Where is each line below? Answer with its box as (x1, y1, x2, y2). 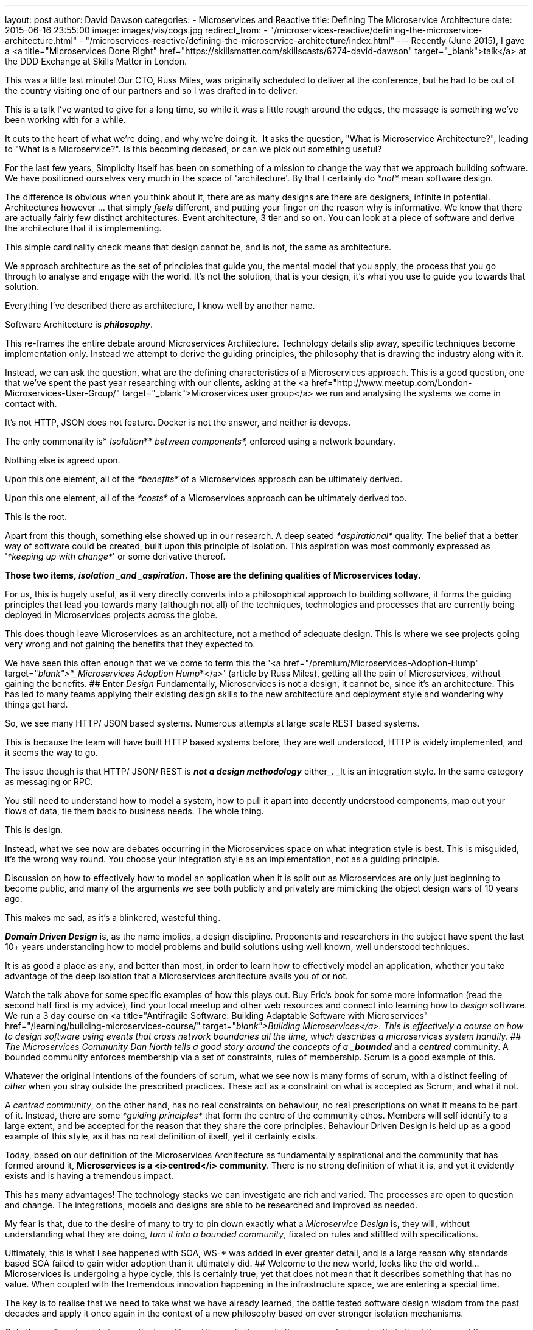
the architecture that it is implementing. (5, 223, 162, 233)
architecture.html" (5, 35, 77, 46)
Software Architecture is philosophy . (5, 319, 153, 329)
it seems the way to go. (5, 747, 98, 758)
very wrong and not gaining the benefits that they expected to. (5, 639, 256, 649)
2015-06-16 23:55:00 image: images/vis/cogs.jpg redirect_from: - (5, 25, 268, 35)
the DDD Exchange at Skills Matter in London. (5, 56, 187, 66)
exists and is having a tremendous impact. (5, 1170, 174, 1181)
